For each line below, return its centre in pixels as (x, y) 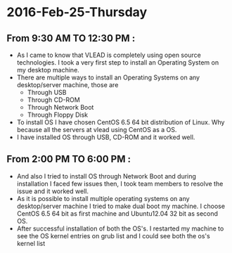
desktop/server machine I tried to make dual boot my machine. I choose (121, 206)
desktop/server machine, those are (67, 85)
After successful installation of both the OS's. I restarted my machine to (120, 228)
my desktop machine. (48, 70)
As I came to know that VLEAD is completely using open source (109, 55)
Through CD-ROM (53, 100)
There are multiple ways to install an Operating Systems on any (108, 77)
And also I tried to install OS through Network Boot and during (106, 176)
